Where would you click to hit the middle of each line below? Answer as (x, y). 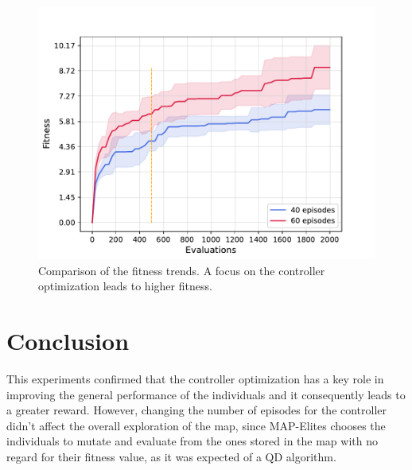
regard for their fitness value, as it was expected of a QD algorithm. (171, 456)
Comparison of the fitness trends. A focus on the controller (182, 270)
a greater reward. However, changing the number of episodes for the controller (197, 410)
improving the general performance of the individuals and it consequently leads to (206, 394)
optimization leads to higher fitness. (125, 286)
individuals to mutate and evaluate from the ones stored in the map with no (192, 441)
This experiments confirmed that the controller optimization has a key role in (195, 378)
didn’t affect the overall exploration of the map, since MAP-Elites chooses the (196, 425)
